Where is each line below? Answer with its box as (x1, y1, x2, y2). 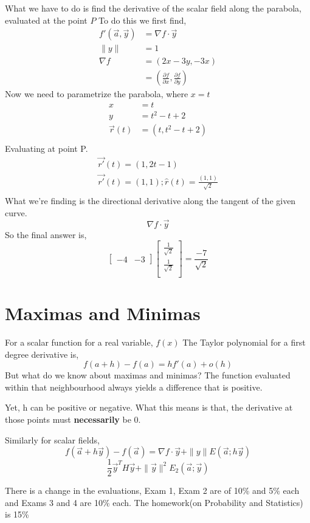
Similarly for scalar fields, (5, 433, 100, 446)
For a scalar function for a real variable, (5, 336, 153, 349)
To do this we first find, (98, 13, 187, 26)
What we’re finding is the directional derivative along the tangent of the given (5, 194, 296, 207)
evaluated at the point (5, 13, 88, 26)
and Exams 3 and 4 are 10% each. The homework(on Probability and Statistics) (5, 496, 303, 508)
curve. (5, 206, 27, 219)
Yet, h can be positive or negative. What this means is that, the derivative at (5, 401, 293, 414)
